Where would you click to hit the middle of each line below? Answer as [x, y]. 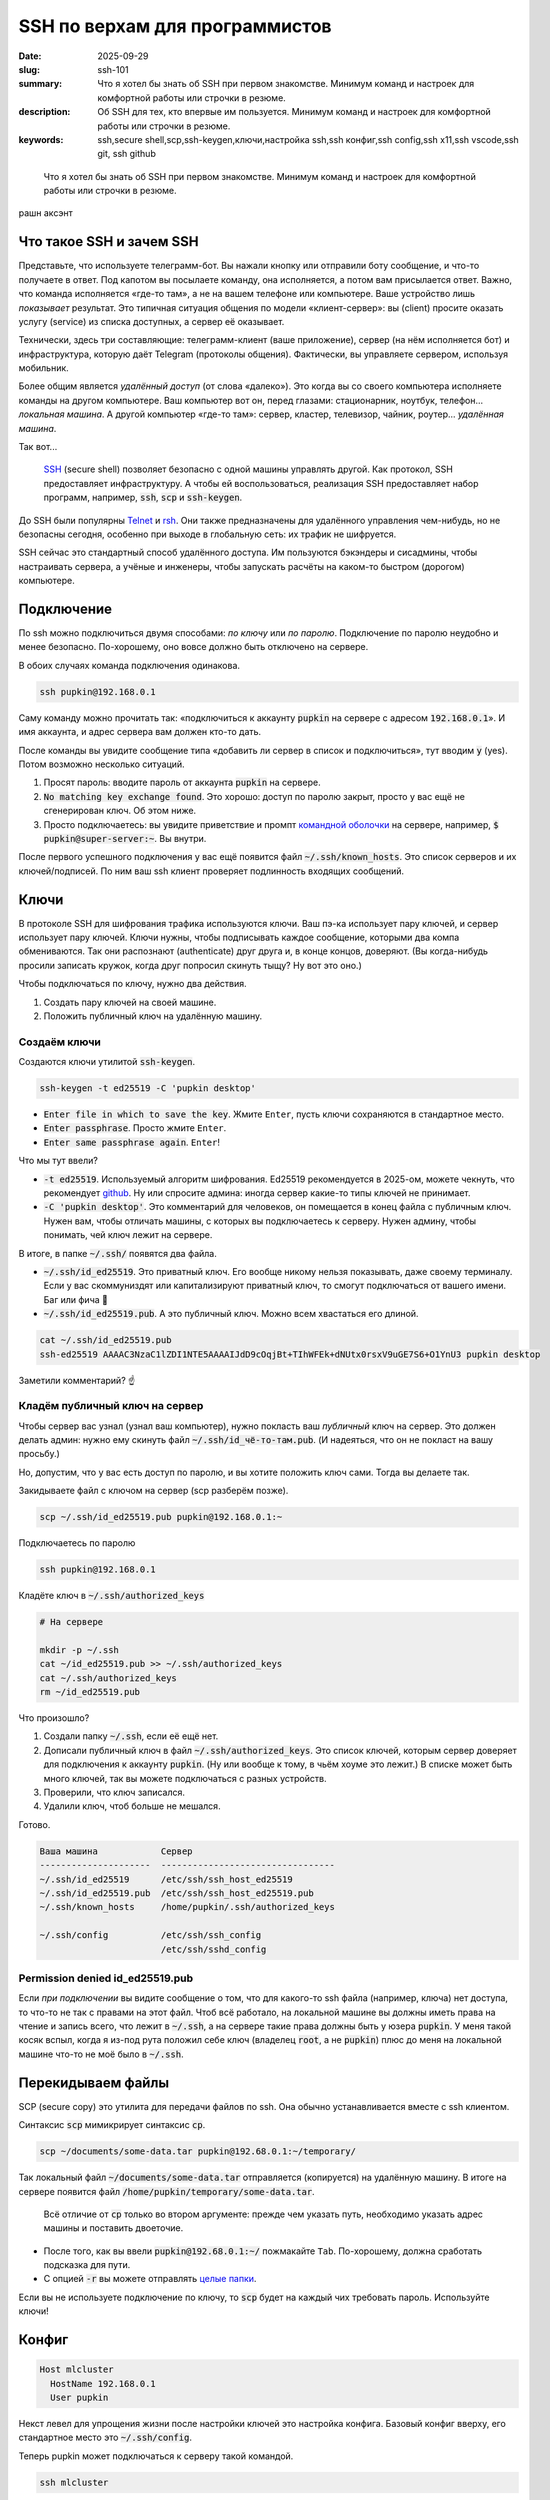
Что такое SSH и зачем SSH [108, 241]
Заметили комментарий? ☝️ [77, 1380]
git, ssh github [127, 154]
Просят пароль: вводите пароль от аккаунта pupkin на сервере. [182, 782]
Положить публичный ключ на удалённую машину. [153, 1016]
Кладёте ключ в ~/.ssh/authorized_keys [111, 1596]
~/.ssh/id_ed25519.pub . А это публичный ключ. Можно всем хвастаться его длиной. [231, 1314]
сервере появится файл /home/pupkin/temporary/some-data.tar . [166, 2191]
